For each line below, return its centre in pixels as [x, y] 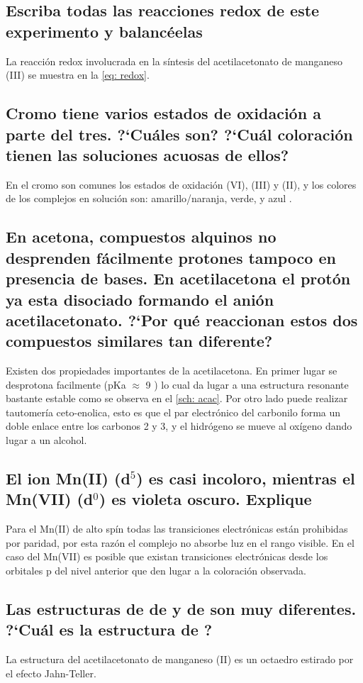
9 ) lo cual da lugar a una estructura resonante [247, 384]
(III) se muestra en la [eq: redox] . [78, 75]
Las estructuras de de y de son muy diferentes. [181, 609]
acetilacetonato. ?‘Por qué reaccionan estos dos [182, 320]
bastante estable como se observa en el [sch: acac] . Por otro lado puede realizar [177, 398]
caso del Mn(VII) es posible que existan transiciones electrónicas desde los [167, 556]
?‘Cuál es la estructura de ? [109, 629]
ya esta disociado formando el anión [140, 299]
